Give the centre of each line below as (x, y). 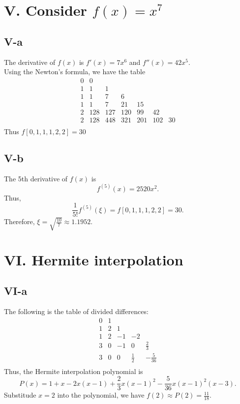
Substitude (20, 395)
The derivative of (30, 62)
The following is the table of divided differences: (76, 311)
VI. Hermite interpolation (94, 259)
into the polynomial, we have (101, 395)
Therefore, (19, 221)
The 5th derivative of (36, 178)
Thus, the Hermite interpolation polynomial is (74, 371)
